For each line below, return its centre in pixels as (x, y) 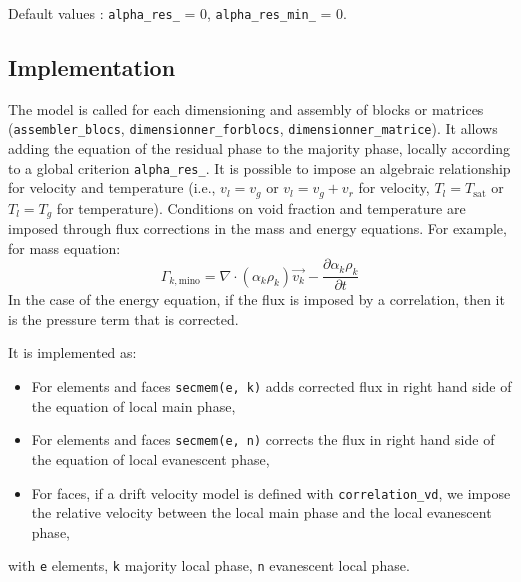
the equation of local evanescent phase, (150, 458)
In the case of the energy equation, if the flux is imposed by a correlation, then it (256, 299)
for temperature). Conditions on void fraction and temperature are (261, 207)
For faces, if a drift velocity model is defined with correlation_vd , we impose (271, 492)
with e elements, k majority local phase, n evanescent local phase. (209, 565)
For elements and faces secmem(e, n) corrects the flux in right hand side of (263, 439)
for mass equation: (64, 247)
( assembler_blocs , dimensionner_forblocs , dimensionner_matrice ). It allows (253, 128)
